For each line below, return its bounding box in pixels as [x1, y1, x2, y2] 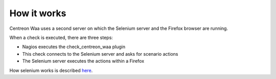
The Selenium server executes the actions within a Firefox [22, 58, 145, 64]
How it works [9, 8, 66, 19]
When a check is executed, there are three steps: [9, 34, 113, 41]
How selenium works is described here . [9, 67, 93, 73]
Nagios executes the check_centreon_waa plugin [22, 44, 125, 50]
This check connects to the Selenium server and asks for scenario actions [22, 51, 178, 57]
